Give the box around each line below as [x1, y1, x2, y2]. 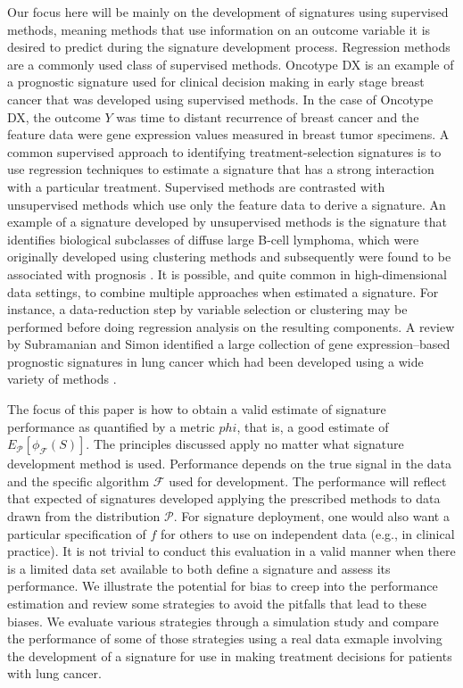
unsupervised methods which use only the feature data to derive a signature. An [7, 195, 446, 213]
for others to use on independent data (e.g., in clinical [160, 524, 455, 543]
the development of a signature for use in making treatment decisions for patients [7, 646, 452, 665]
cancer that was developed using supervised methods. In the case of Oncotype [7, 89, 434, 108]
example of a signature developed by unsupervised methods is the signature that [7, 212, 447, 231]
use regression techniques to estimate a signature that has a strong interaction [7, 160, 434, 178]
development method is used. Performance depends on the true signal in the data [7, 454, 452, 473]
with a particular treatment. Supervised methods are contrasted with [7, 177, 385, 195]
